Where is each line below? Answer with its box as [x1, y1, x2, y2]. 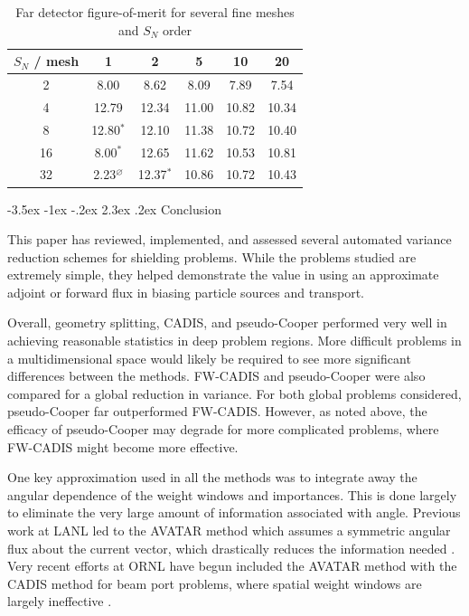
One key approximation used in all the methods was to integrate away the [7, 468, 417, 487]
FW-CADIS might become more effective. [7, 437, 239, 456]
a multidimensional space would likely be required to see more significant [7, 348, 411, 367]
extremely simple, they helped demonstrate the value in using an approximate [7, 265, 439, 284]
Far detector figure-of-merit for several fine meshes [15, 3, 295, 21]
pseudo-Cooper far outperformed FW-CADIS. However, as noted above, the [7, 402, 427, 421]
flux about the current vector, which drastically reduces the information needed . [7, 538, 455, 557]
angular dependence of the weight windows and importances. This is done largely [7, 485, 457, 504]
